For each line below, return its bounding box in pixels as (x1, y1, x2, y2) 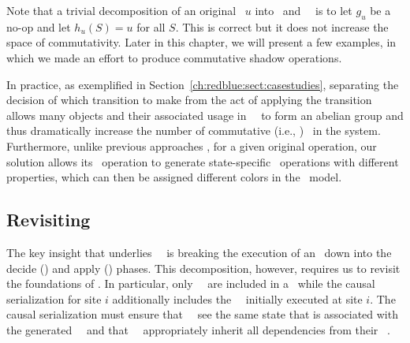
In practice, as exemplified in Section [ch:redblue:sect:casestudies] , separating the (6, 76, 399, 92)
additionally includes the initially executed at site (112, 290, 363, 307)
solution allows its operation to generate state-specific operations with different (6, 153, 399, 170)
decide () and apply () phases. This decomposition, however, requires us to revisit (6, 259, 401, 276)
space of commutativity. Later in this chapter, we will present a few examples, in (6, 34, 397, 50)
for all (136, 18, 166, 35)
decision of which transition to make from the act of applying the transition (6, 91, 372, 108)
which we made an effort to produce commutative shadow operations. (6, 49, 342, 65)
